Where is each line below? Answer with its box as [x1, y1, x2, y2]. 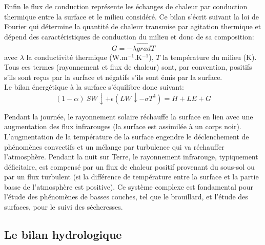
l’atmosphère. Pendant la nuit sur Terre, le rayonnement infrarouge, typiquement [4, 151, 258, 162]
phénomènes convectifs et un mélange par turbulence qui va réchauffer [4, 141, 225, 152]
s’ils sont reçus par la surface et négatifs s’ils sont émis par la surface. [4, 71, 222, 82]
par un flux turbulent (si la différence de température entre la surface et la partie [4, 171, 259, 182]
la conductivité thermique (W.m [26, 51, 128, 62]
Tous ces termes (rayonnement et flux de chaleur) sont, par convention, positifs [4, 62, 252, 72]
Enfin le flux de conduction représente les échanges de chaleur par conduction [4, 1, 248, 11]
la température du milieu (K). [162, 51, 257, 62]
